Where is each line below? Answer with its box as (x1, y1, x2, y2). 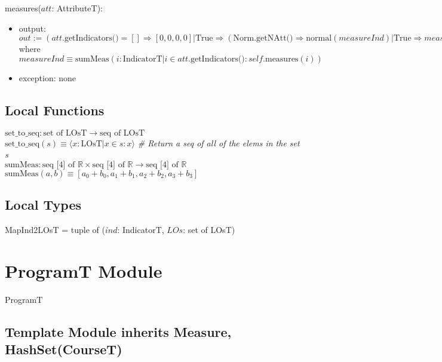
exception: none (19, 71, 76, 84)
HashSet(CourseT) (5, 340, 122, 358)
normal (306, 34, 332, 43)
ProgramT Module (5, 258, 162, 283)
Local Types (5, 195, 82, 214)
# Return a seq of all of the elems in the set (137, 136, 300, 149)
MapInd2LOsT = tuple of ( (5, 223, 105, 235)
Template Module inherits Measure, (5, 322, 232, 340)
